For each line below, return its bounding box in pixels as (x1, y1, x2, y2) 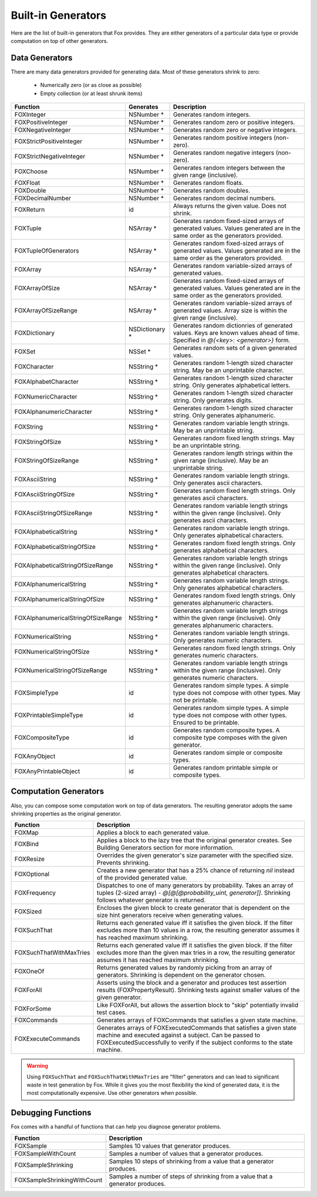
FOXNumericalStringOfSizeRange (14, 666, 107, 675)
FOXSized (14, 908, 42, 916)
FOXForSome (14, 1004, 52, 1013)
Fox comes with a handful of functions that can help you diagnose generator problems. (11, 1123, 221, 1130)
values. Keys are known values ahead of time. (173, 329, 300, 337)
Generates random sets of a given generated (173, 344, 297, 352)
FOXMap (14, 828, 39, 837)
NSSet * (128, 348, 151, 356)
